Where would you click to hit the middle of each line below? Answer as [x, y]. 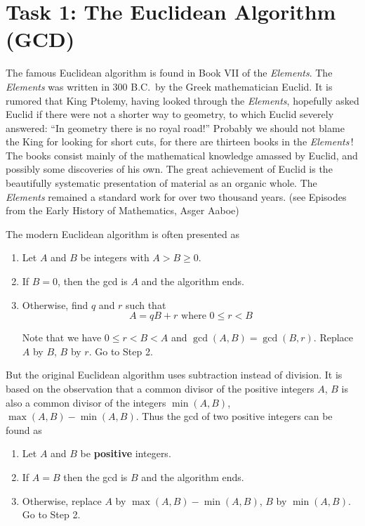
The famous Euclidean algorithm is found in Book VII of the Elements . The [169, 73]
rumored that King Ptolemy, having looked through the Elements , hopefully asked [182, 100]
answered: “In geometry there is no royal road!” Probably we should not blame [175, 127]
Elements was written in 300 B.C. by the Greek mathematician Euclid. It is [169, 86]
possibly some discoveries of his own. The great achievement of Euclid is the [169, 169]
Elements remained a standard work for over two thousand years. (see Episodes [176, 196]
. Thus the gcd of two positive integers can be [234, 416]
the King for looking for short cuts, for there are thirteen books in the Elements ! [180, 142]
